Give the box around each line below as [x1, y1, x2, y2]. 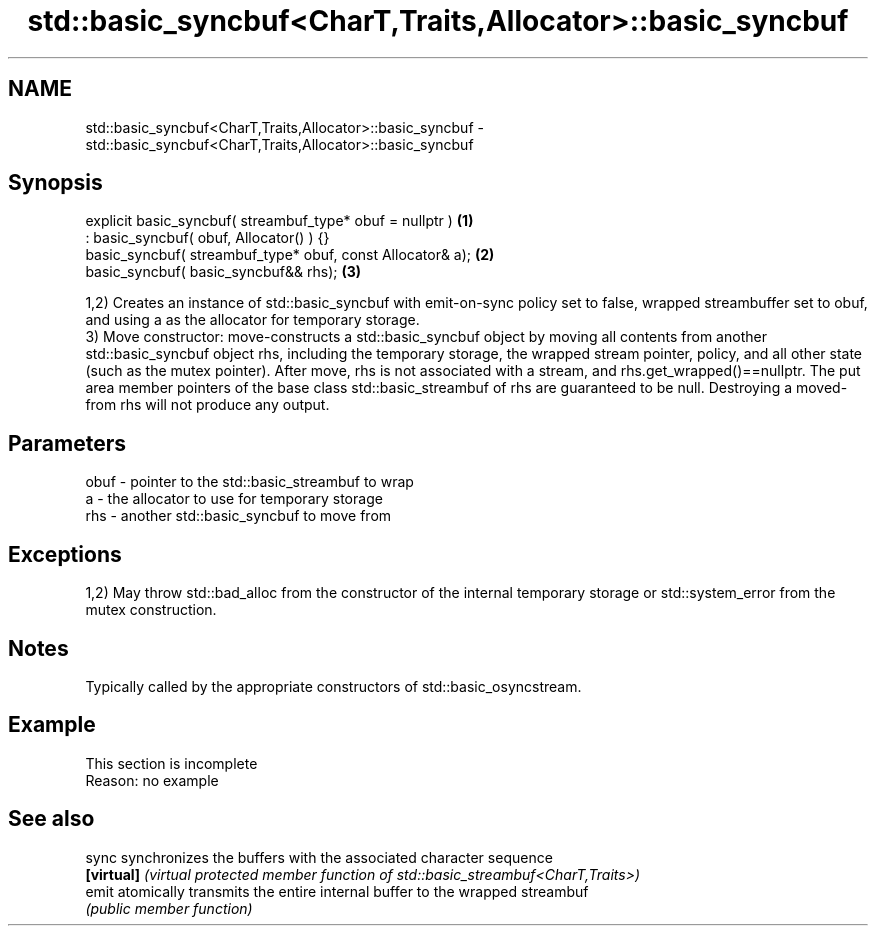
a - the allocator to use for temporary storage [85, 490, 383, 508]
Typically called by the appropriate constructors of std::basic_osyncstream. [85, 677, 582, 695]
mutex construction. [85, 601, 217, 619]
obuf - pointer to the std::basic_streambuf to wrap [85, 473, 414, 491]
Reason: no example [85, 771, 219, 789]
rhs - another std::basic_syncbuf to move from [85, 507, 392, 525]
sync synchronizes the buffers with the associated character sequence [85, 848, 553, 866]
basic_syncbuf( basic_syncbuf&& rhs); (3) [85, 263, 362, 281]
